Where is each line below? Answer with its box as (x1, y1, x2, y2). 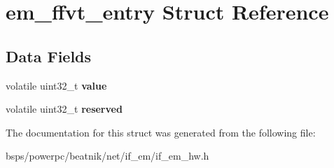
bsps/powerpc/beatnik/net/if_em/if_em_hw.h (6, 148, 209, 163)
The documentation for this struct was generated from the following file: (6, 125, 316, 139)
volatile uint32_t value (6, 78, 107, 92)
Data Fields (6, 45, 92, 66)
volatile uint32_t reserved (6, 101, 123, 116)
